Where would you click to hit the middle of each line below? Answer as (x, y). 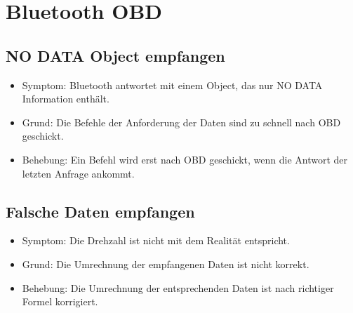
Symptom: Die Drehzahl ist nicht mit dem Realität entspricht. (156, 240)
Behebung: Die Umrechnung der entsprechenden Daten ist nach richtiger (178, 287)
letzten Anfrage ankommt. (78, 173)
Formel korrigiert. (60, 301)
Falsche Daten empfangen (100, 211)
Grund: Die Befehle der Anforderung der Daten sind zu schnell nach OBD (181, 122)
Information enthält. (66, 99)
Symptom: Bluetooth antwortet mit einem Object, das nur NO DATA (172, 85)
